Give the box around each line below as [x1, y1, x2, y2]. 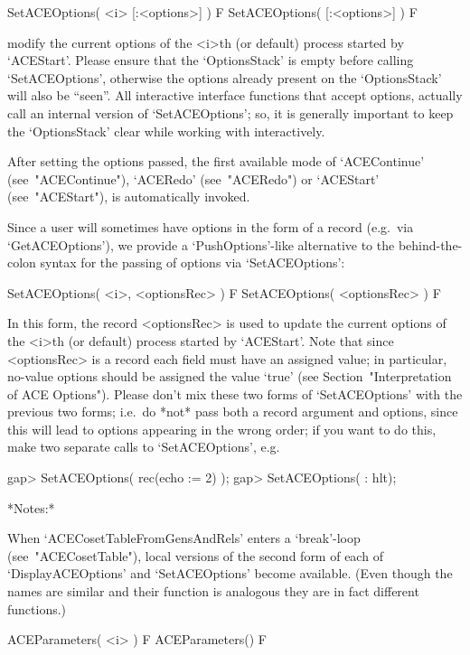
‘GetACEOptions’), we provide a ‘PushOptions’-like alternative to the [7, 235, 395, 254]
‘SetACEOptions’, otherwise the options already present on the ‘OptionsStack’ [7, 68, 442, 87]
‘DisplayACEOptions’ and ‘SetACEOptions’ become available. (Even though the [7, 564, 453, 583]
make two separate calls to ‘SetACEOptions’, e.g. [7, 437, 280, 456]
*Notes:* [7, 498, 55, 517]
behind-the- [398, 235, 463, 254]
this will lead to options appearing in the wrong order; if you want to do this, [7, 419, 437, 438]
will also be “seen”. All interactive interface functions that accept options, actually [7, 86, 463, 105]
